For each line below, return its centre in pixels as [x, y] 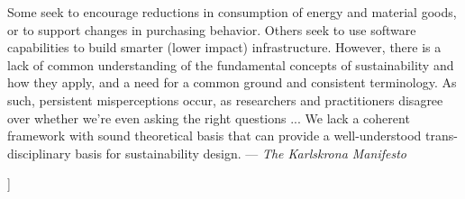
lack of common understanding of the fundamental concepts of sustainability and [231, 64]
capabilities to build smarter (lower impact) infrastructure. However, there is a [224, 47]
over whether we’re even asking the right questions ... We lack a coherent [209, 118]
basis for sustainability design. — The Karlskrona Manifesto [241, 153]
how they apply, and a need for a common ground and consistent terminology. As [232, 82]
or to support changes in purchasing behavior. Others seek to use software [212, 29]
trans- [442, 136]
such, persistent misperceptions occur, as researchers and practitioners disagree [225, 99]
